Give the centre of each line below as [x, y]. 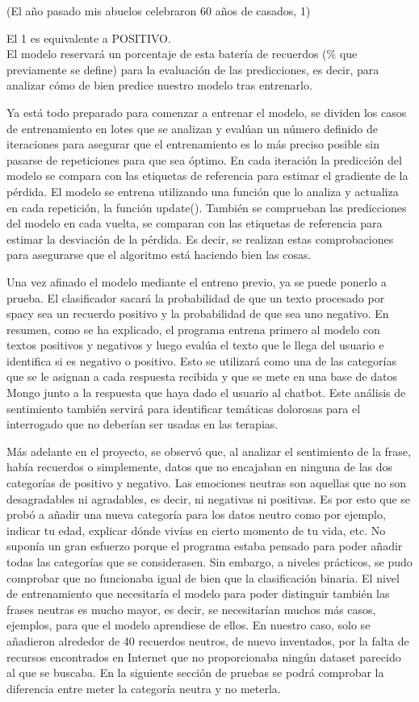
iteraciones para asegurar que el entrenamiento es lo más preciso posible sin [193, 144]
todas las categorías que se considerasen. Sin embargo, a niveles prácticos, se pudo [209, 562]
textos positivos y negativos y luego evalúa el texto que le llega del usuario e [195, 345]
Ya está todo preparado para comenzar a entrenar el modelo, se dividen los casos [207, 112]
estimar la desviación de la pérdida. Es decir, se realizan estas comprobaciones [200, 238]
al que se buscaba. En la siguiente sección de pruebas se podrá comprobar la [195, 673]
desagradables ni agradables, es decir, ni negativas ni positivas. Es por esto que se [209, 498]
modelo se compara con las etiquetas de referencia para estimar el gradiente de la [207, 175]
